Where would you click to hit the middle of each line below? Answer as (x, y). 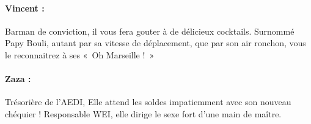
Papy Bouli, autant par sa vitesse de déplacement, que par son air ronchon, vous (155, 43)
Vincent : (25, 8)
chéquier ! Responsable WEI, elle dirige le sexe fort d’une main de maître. (143, 113)
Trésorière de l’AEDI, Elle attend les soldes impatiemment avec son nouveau (148, 102)
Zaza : (18, 79)
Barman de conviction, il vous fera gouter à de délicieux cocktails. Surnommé (150, 31)
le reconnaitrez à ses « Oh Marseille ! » (80, 54)
